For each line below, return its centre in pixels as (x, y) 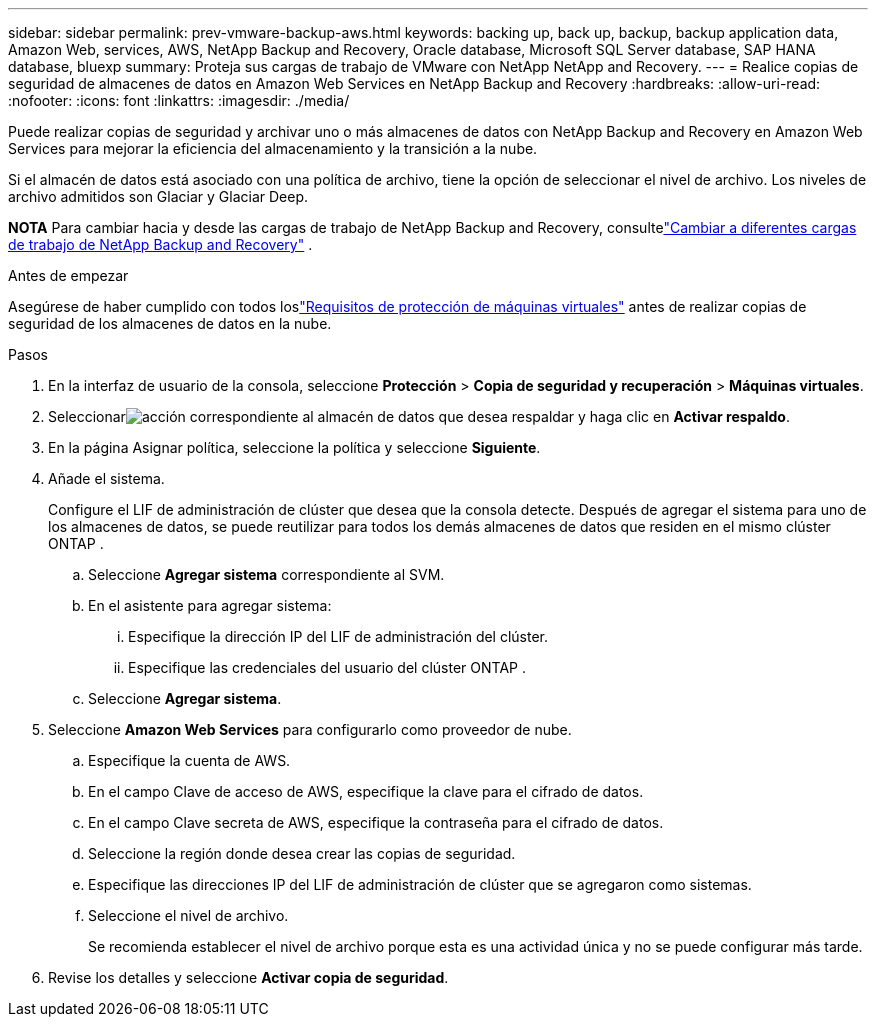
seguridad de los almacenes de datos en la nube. (170, 323)
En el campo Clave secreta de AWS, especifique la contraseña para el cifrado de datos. (376, 822)
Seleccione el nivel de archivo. (188, 915)
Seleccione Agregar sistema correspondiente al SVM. (266, 574)
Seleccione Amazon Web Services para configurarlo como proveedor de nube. (310, 729)
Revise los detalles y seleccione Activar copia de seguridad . (248, 977)
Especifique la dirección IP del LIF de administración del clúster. (338, 636)
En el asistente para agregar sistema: (210, 605)
